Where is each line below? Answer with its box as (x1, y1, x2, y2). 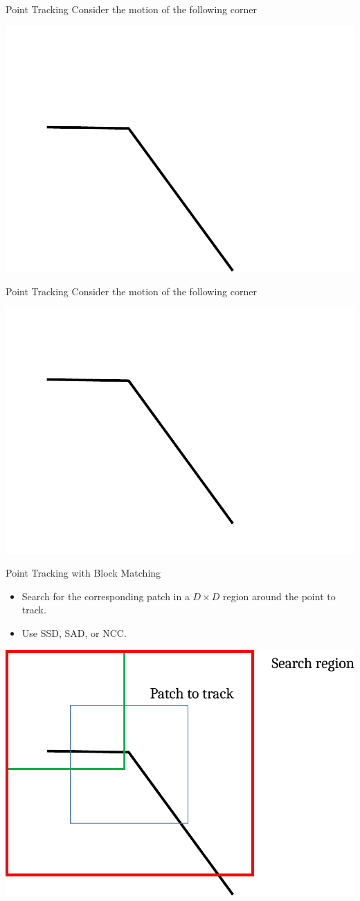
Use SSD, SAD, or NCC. (21, 625, 127, 640)
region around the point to (223, 588, 336, 603)
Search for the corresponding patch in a (21, 588, 190, 603)
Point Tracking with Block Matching (6, 566, 161, 580)
